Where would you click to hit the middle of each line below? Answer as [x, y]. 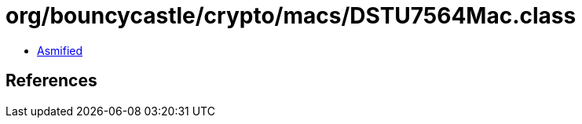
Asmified [60, 50]
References [51, 81]
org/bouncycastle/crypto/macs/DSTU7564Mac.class [291, 16]
